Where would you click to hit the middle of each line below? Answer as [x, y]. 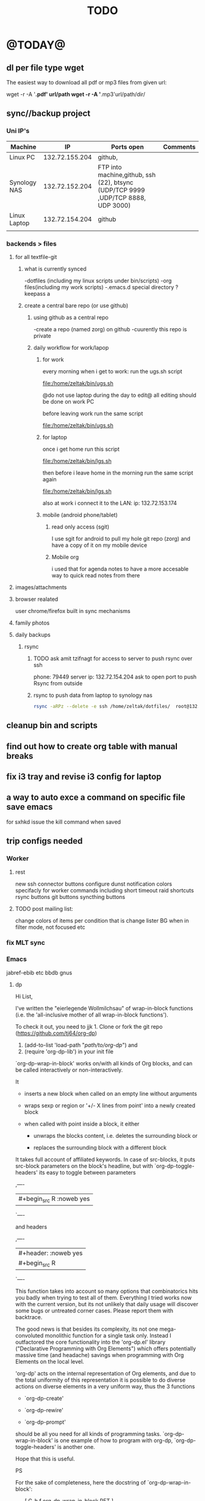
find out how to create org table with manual [92, 746]
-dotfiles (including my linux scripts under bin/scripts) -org [98, 280]
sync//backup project [48, 114]
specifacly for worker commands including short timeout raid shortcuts [104, 890]
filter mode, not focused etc [50, 927]
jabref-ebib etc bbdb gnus [39, 972]
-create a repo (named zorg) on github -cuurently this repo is [110, 329]
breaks [20, 756]
